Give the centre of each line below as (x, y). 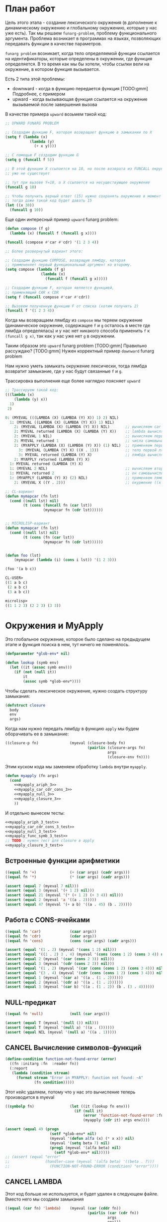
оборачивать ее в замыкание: (37, 734)
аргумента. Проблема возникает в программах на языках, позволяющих (83, 38)
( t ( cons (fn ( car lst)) (49, 537)
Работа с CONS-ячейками (48, 920)
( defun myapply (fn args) (32, 776)
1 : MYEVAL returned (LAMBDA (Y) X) (46, 464)
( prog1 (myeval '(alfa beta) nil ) (85, 1148)
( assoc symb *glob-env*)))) (52, 681)
